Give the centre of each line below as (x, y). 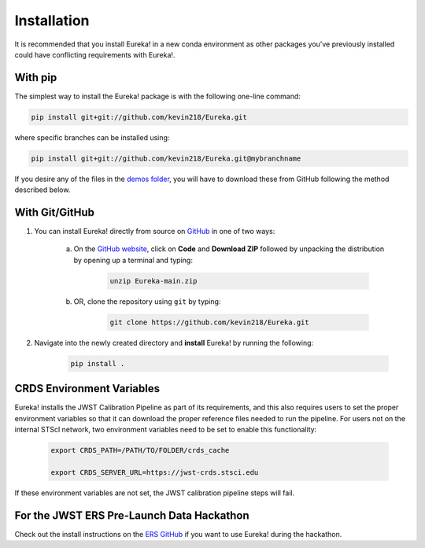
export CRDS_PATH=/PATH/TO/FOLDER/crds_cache (140, 450)
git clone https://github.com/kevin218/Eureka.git (210, 322)
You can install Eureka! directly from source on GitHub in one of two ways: (155, 231)
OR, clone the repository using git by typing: (147, 301)
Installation (52, 20)
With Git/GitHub (54, 212)
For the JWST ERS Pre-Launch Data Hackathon (132, 515)
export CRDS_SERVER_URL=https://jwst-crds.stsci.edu (155, 472)
